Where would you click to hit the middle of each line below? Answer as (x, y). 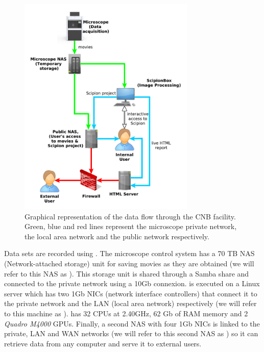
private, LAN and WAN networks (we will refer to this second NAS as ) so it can (131, 333)
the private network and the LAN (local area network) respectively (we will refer (130, 303)
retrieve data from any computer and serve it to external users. (103, 343)
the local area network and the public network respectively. (117, 236)
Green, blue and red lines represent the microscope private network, (131, 226)
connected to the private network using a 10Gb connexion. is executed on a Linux (132, 283)
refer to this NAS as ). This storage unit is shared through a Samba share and (127, 273)
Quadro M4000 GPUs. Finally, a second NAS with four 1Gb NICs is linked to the (132, 323)
